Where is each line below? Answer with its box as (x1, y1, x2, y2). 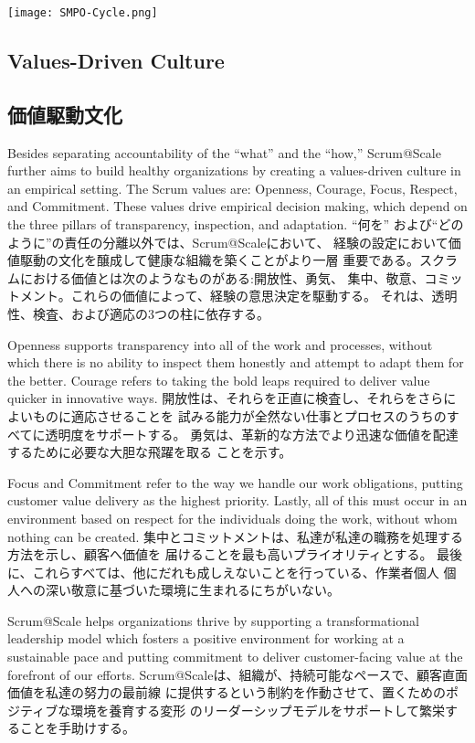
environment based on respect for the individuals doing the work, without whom (7, 508, 458, 527)
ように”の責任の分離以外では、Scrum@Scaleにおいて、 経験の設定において (7, 232, 449, 251)
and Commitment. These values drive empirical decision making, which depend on (7, 196, 468, 216)
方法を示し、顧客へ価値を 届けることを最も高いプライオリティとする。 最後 (7, 545, 463, 564)
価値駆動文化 (7, 100, 122, 128)
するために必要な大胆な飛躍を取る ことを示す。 (7, 442, 292, 462)
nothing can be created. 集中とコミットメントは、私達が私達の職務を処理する (7, 526, 463, 546)
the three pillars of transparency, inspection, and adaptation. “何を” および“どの (7, 215, 464, 234)
